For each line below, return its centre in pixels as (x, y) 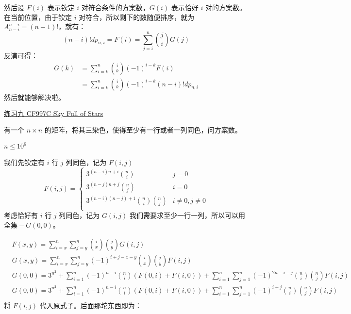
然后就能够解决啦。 (34, 97)
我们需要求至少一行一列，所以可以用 (187, 215)
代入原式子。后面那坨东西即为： (91, 306)
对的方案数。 (226, 7)
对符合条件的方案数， (115, 7)
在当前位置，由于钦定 (38, 17)
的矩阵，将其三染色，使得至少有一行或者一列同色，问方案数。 (143, 129)
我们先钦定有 (24, 162)
